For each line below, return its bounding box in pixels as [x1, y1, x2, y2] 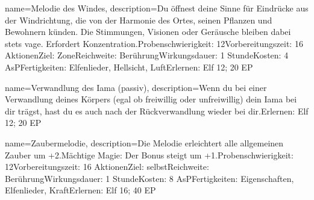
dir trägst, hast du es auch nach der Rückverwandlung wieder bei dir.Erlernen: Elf [5, 104, 309, 117]
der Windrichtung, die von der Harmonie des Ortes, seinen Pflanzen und [5, 13, 272, 26]
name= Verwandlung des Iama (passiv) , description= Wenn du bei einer [5, 81, 267, 93]
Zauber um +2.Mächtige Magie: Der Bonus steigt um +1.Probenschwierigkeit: [5, 148, 294, 161]
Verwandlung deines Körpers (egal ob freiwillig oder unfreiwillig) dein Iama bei [5, 93, 297, 105]
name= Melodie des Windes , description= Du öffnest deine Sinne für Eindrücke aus [5, 2, 309, 14]
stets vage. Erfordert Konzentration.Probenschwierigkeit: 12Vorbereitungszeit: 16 [5, 37, 303, 49]
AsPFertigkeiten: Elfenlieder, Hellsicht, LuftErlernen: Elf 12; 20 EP [5, 60, 253, 73]
